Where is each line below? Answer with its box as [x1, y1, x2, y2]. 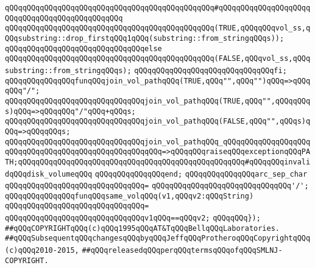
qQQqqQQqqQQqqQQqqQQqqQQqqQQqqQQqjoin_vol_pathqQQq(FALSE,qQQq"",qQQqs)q [5, 117, 311, 126]
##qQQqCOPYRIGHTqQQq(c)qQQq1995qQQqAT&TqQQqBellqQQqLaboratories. [5, 224, 280, 233]
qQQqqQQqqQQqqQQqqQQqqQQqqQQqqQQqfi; [134, 66, 287, 75]
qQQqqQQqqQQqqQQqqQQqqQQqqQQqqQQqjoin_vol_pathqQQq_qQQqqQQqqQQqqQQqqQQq [5, 137, 311, 146]
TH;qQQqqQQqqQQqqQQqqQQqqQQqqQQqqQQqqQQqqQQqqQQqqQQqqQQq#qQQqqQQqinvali [5, 157, 311, 166]
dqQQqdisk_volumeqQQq [5, 169, 93, 178]
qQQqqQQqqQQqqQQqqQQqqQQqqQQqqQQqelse [5, 44, 162, 53]
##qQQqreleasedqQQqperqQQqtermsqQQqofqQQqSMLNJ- [82, 246, 283, 255]
